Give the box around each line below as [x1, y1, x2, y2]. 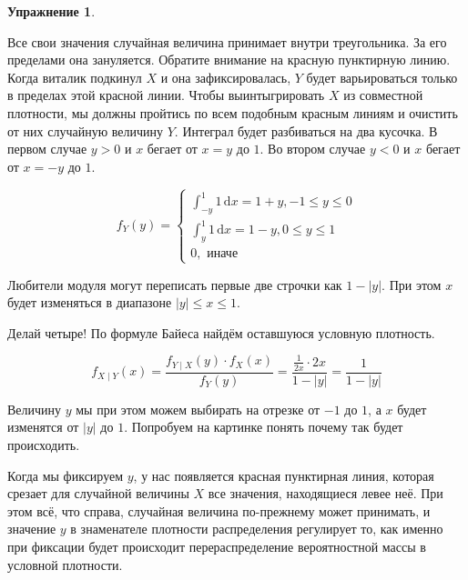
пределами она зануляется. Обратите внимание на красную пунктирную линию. [7, 50, 451, 69]
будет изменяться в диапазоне [7, 293, 172, 312]
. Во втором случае [259, 139, 366, 158]
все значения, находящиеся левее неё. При [208, 484, 443, 503]
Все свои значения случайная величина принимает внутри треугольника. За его [7, 32, 447, 51]
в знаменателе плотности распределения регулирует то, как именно [70, 519, 443, 538]
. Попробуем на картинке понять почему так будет [124, 417, 403, 436]
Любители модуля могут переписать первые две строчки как [7, 275, 342, 294]
